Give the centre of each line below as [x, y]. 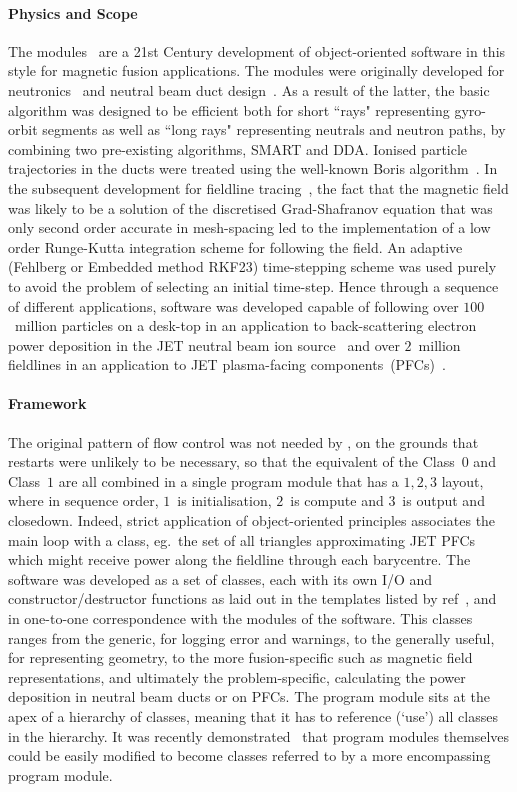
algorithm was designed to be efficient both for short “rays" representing [229, 109]
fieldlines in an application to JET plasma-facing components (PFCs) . [227, 364]
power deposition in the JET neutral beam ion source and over [204, 344]
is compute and [337, 500]
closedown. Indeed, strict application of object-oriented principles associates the [252, 520]
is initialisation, [224, 500]
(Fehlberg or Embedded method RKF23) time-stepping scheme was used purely [252, 266]
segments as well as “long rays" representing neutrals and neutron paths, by [274, 129]
